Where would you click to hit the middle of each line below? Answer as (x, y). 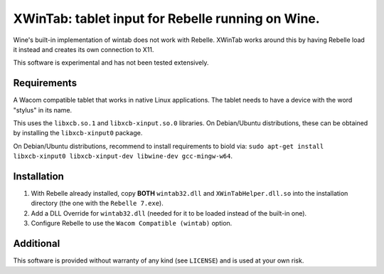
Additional (37, 244)
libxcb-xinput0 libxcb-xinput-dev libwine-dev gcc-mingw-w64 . (123, 156)
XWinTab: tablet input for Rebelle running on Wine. (166, 19)
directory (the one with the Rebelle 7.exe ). (97, 204)
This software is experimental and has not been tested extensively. (111, 63)
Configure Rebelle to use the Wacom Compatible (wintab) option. (132, 223)
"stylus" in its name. (43, 110)
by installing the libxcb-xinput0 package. (78, 133)
